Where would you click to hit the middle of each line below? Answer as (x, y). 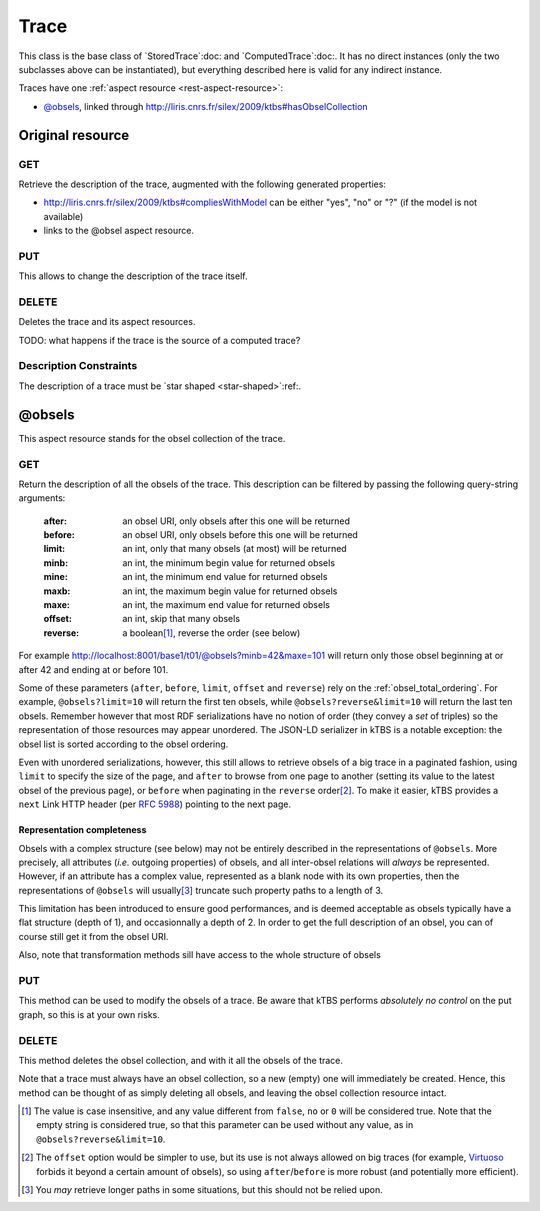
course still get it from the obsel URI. (93, 936)
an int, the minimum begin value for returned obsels (228, 562)
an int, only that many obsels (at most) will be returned (234, 549)
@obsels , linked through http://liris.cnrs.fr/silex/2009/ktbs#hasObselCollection (206, 106)
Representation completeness (82, 830)
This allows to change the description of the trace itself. (133, 276)
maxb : (57, 591)
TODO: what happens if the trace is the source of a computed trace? (159, 340)
